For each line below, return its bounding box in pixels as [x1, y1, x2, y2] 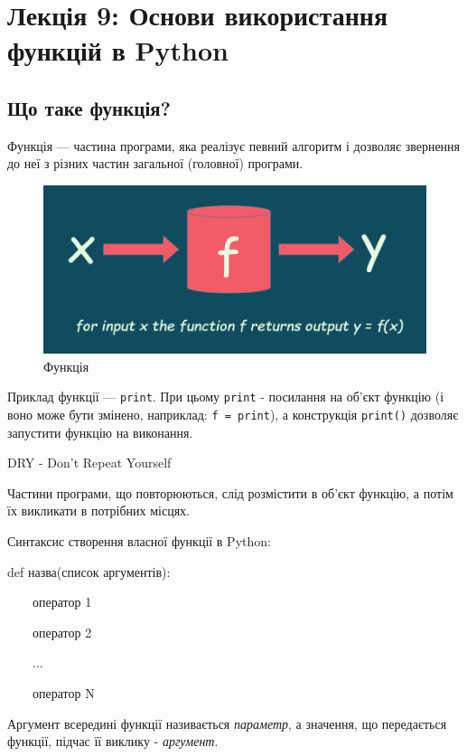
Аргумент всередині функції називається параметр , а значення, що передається [7, 713, 447, 732]
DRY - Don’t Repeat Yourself [7, 453, 172, 472]
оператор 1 [32, 592, 92, 611]
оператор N [32, 683, 95, 702]
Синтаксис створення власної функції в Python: [7, 532, 271, 551]
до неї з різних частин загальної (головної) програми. [7, 154, 304, 173]
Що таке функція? [7, 93, 172, 121]
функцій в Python [7, 32, 229, 69]
